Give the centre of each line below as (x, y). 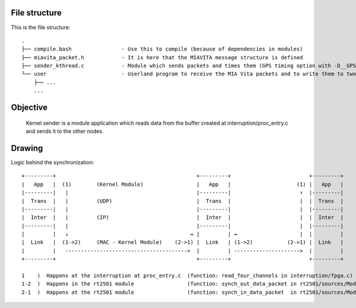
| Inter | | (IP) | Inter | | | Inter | (183, 217)
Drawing (27, 148)
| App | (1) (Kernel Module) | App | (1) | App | (183, 184)
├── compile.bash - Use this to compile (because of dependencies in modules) (162, 49)
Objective (29, 108)
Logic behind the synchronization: (53, 162)
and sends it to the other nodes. (65, 131)
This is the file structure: (41, 27)
